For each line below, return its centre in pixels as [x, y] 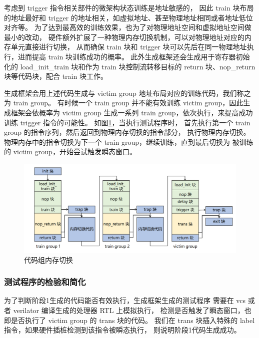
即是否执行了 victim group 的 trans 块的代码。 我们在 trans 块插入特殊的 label [129, 320]
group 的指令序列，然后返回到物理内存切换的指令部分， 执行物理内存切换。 [127, 132]
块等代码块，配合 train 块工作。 [56, 76]
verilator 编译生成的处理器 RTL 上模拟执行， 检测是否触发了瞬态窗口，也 [132, 310]
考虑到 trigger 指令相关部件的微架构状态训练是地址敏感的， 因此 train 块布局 [129, 7]
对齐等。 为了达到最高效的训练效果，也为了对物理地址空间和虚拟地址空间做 [128, 27]
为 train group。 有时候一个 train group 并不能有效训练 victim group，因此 [124, 103]
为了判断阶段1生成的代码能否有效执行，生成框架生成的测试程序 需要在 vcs [125, 300]
